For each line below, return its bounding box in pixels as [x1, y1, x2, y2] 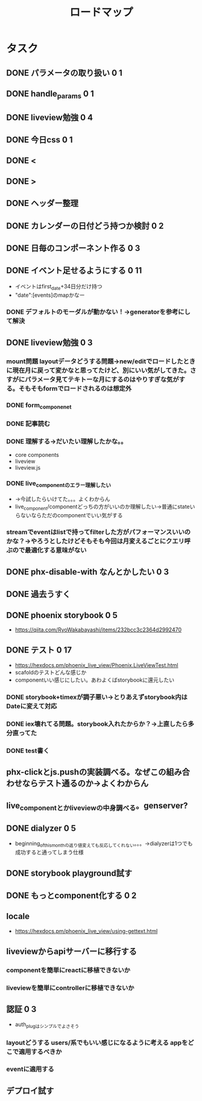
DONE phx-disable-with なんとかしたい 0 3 [6, 566, 169, 577]
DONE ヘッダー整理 [6, 198, 79, 208]
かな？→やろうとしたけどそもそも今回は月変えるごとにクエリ [6, 537, 185, 546]
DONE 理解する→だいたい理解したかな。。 [6, 437, 127, 445]
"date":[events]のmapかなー [14, 291, 86, 299]
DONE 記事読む [6, 419, 51, 428]
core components [14, 451, 59, 459]
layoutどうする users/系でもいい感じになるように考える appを [6, 1038, 188, 1047]
